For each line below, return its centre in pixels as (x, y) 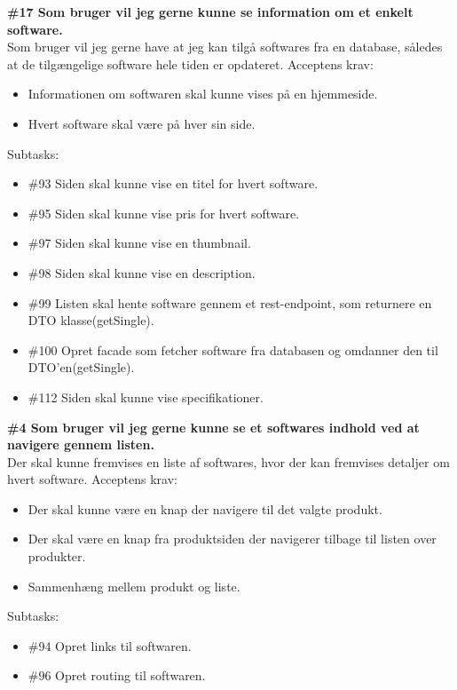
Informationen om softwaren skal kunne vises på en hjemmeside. (203, 94)
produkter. (57, 556)
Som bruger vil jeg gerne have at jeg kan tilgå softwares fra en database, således (225, 47)
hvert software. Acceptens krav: (92, 479)
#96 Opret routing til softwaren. (117, 675)
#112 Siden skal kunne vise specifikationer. (146, 397)
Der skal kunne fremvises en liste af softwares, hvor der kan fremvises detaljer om (228, 461)
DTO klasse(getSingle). (91, 320)
